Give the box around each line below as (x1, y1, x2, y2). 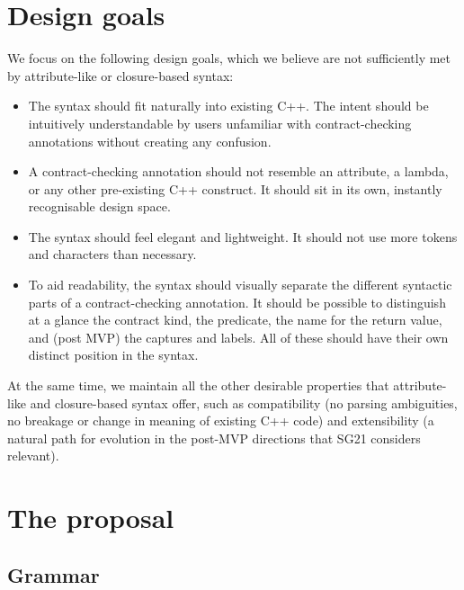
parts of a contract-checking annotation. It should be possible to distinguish (28, 292, 446, 311)
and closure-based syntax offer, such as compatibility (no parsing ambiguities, (30, 393, 458, 412)
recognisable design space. (28, 197, 171, 216)
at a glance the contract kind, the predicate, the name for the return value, (28, 310, 442, 329)
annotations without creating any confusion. (28, 131, 272, 150)
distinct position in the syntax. (28, 345, 199, 364)
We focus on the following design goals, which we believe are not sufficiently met (7, 49, 451, 67)
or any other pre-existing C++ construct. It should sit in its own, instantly (28, 179, 442, 198)
